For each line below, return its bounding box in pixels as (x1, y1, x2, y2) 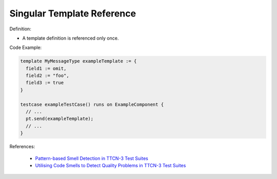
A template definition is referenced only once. (22, 35, 119, 41)
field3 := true (26, 80, 64, 86)
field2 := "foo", (26, 73, 69, 79)
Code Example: (9, 44, 42, 51)
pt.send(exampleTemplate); (26, 116, 94, 122)
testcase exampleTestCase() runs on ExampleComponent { (20, 101, 164, 108)
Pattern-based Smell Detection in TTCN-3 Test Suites (35, 155, 148, 162)
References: (9, 144, 35, 150)
